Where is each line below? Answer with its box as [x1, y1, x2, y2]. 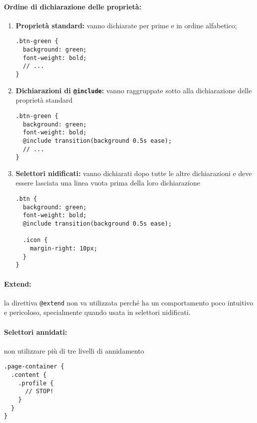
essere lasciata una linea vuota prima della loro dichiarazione [15, 178, 200, 188]
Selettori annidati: [4, 326, 67, 337]
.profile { [18, 379, 54, 387]
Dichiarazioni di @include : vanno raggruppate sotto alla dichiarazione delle [15, 85, 252, 95]
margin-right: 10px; [30, 244, 98, 252]
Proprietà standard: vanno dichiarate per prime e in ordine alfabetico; [15, 20, 237, 30]
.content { [11, 371, 47, 379]
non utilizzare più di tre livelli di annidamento [4, 345, 144, 356]
